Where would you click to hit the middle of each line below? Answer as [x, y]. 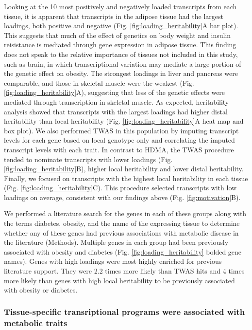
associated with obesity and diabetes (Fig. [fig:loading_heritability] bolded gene [123, 251]
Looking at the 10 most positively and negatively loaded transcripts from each [120, 6]
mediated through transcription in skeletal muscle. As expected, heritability [117, 101]
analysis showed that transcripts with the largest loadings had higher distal [116, 111]
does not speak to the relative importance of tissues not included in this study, [121, 54]
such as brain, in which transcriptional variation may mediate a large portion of [123, 64]
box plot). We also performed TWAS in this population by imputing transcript [121, 130]
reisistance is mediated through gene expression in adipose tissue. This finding [120, 45]
